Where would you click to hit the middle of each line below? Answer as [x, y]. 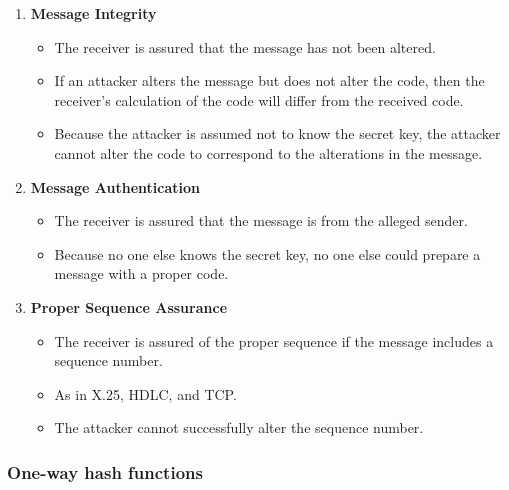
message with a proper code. [141, 273]
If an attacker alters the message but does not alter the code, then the [269, 80]
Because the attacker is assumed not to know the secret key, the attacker [277, 133]
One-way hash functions [105, 471]
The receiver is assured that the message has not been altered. [245, 46]
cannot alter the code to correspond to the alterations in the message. [268, 152]
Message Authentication [115, 186]
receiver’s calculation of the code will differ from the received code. [259, 99]
